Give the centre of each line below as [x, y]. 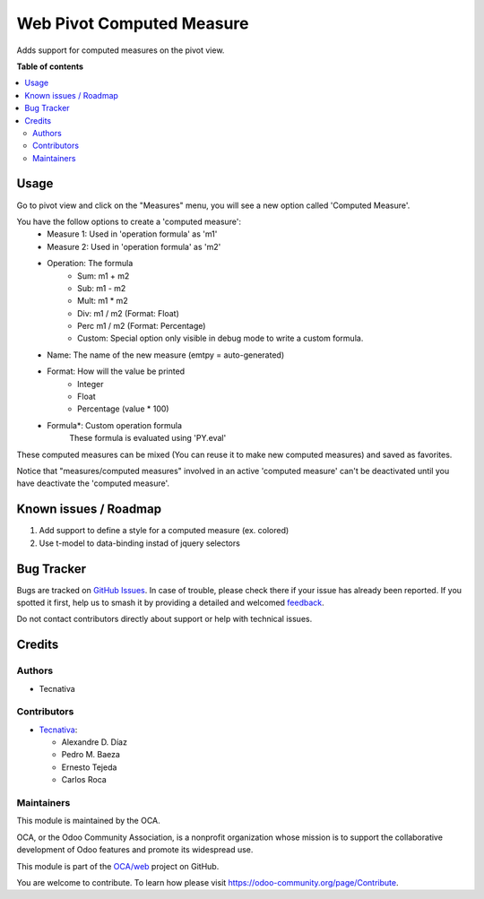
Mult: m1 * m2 [103, 301]
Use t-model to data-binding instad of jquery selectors [140, 543]
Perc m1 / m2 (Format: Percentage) [142, 326]
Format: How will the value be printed [116, 371]
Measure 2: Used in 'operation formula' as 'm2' [134, 246]
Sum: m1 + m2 [104, 276]
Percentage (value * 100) [123, 409]
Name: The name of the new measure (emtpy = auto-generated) [166, 355]
